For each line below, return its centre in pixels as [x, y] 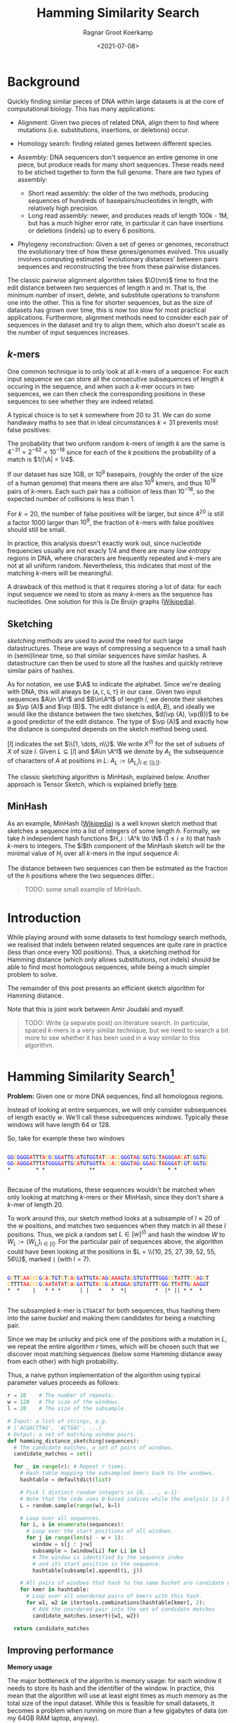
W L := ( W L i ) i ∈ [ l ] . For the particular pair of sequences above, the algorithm [115, 1243]
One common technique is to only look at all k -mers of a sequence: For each [118, 371]
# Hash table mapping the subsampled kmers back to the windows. [118, 1474]
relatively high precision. [64, 208]
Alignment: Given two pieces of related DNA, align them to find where [118, 122]
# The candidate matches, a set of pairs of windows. [94, 1448]
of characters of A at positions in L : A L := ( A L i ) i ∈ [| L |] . [84, 762]
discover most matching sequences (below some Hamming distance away [115, 1354]
